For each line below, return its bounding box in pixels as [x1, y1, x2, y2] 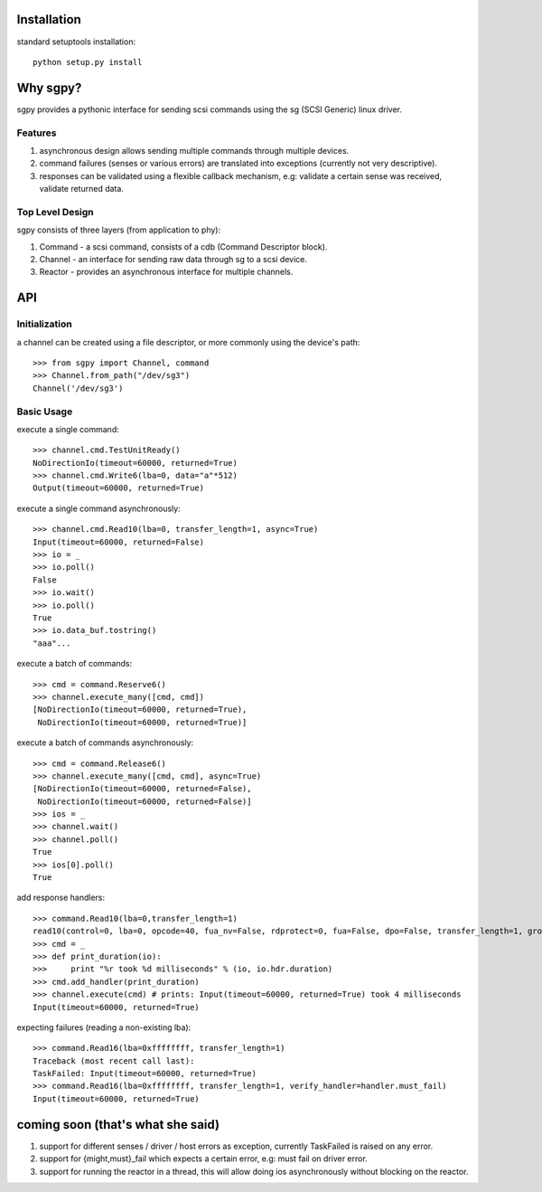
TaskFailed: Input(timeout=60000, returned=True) [33, 1068, 257, 1079]
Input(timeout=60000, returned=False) [33, 536, 205, 547]
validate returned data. [39, 184, 124, 194]
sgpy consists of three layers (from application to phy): [16, 224, 221, 235]
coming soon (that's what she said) [16, 1117, 220, 1132]
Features [16, 127, 57, 139]
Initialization [16, 317, 72, 330]
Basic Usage [16, 405, 73, 418]
